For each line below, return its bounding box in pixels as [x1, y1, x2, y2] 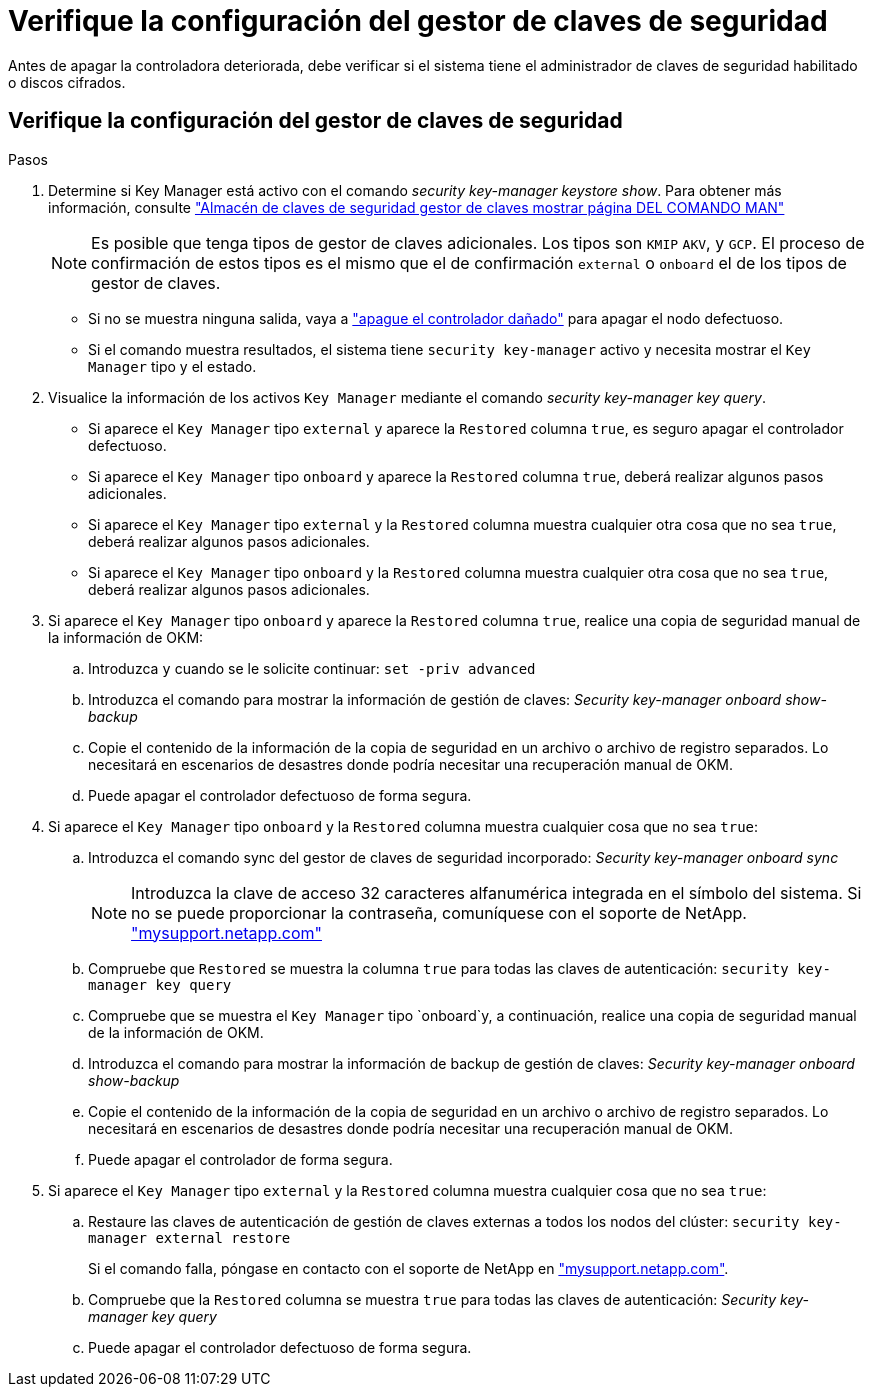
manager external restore [88, 1229, 291, 1246]
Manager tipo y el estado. [88, 357, 257, 375]
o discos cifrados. [8, 73, 126, 91]
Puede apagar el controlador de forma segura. [88, 1150, 393, 1168]
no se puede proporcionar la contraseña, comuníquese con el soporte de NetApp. [131, 902, 747, 923]
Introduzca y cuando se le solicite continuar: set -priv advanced [88, 659, 536, 677]
